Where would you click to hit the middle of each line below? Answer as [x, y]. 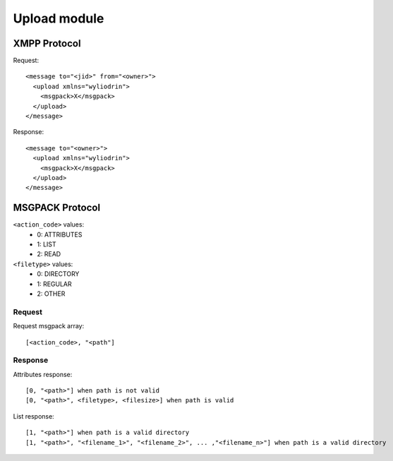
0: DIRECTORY [58, 274]
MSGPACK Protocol [57, 208]
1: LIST [47, 244]
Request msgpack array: [49, 326]
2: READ [49, 254]
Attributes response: [43, 374]
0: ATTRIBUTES [60, 234]
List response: [34, 416]
